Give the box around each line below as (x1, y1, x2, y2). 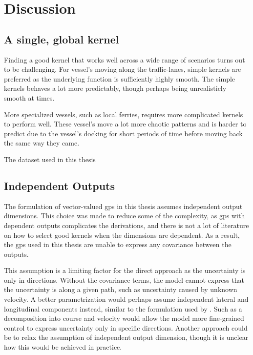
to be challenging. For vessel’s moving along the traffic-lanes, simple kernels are (4, 64, 241, 74)
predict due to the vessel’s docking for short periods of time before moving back (4, 128, 243, 138)
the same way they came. (4, 138, 80, 148)
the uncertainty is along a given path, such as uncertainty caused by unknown (4, 284, 237, 294)
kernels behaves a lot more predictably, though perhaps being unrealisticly (4, 83, 227, 93)
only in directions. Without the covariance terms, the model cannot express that (4, 274, 245, 285)
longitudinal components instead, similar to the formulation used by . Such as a (4, 303, 242, 313)
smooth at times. (4, 92, 55, 103)
